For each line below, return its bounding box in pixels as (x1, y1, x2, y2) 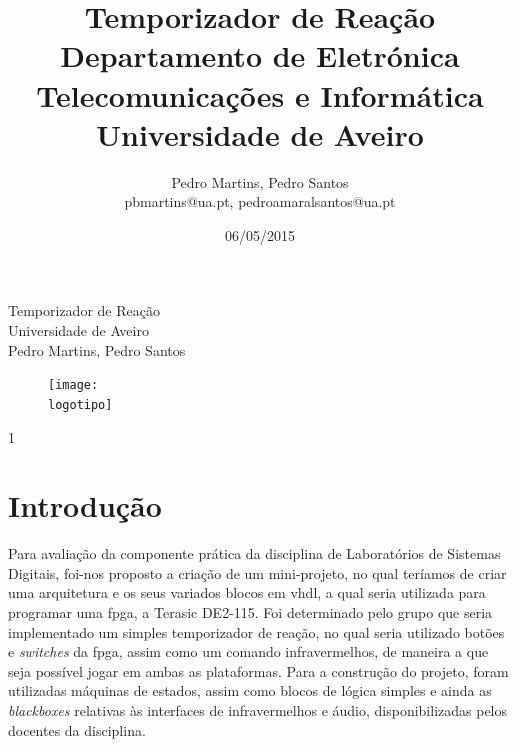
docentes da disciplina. (8, 719, 146, 740)
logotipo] (48, 397, 113, 412)
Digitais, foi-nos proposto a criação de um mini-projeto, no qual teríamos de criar (8, 562, 507, 583)
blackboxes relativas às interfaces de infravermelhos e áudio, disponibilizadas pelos (8, 700, 508, 721)
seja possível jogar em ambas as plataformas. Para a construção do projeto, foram (8, 660, 509, 681)
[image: (48, 378, 99, 393)
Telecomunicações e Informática (36, 74, 484, 115)
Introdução (8, 485, 162, 526)
